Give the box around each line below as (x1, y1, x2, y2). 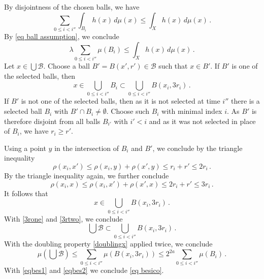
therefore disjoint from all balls (4, 115, 101, 126)
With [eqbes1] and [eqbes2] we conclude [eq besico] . (4, 265, 164, 275)
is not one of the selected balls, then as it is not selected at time (21, 96, 220, 106)
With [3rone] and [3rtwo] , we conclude (4, 213, 123, 224)
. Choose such (106, 106, 149, 116)
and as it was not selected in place (149, 115, 256, 126)
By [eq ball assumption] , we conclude (4, 31, 119, 42)
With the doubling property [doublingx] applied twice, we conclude (4, 238, 213, 249)
